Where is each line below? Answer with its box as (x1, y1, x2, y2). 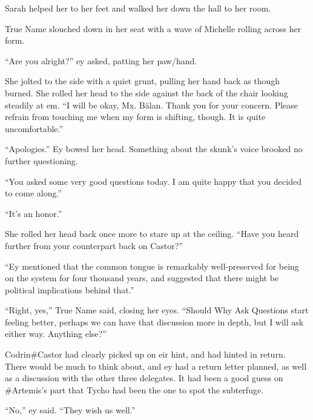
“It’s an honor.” (5, 207, 62, 219)
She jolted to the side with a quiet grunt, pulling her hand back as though (5, 75, 280, 87)
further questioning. (5, 154, 78, 167)
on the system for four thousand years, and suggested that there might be (5, 272, 279, 284)
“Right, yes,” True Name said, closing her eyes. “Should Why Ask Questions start (5, 304, 309, 316)
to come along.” (5, 187, 62, 199)
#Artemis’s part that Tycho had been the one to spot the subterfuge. (5, 383, 264, 396)
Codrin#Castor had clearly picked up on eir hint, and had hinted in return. (5, 348, 286, 361)
